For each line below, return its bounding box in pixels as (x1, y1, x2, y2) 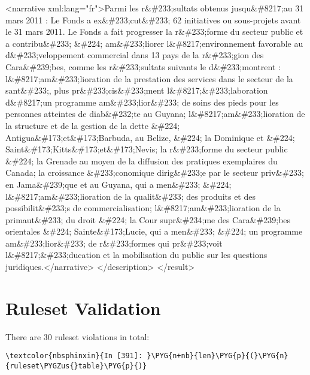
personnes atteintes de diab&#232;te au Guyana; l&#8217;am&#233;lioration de (5, 107, 305, 120)
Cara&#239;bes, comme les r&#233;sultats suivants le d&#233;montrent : (5, 60, 281, 73)
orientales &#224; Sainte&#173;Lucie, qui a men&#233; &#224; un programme (5, 225, 303, 238)
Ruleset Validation (5, 295, 161, 320)
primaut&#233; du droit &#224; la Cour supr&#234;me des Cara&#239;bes (5, 213, 291, 226)
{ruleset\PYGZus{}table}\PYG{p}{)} (5, 362, 147, 371)
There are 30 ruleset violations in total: (5, 330, 150, 343)
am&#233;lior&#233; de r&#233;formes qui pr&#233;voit (5, 236, 223, 249)
